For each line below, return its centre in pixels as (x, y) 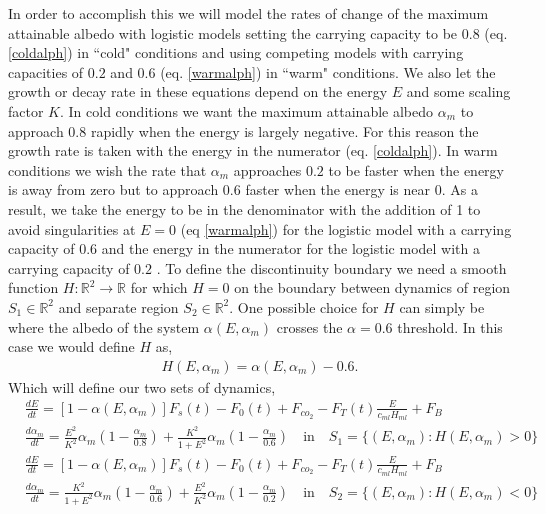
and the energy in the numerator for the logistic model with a (290, 248)
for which (159, 287)
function (33, 287)
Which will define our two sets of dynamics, (142, 386)
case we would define (71, 346)
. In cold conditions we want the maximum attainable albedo (247, 110)
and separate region (118, 306)
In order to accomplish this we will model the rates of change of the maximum (248, 13)
